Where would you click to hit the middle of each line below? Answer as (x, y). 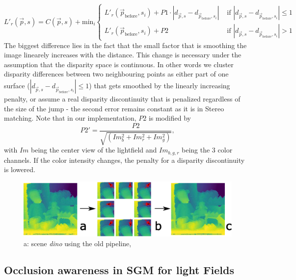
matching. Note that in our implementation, (70, 118)
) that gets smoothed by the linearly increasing (160, 85)
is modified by (170, 118)
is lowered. (20, 169)
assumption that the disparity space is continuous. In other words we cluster (119, 64)
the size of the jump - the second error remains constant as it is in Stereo (114, 108)
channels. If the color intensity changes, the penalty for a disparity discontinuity (124, 160)
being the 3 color (207, 150)
